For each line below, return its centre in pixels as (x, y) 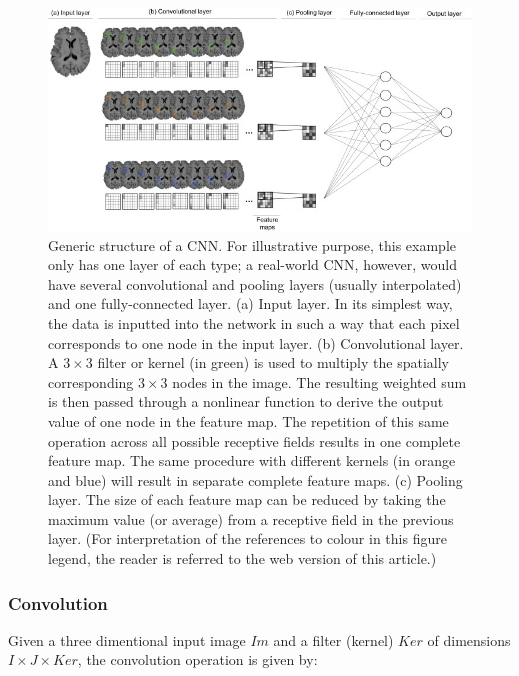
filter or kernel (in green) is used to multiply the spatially (273, 362)
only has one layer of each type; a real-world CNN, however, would (252, 264)
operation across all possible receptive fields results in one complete (254, 440)
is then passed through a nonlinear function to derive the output (246, 401)
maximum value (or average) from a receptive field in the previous (251, 518)
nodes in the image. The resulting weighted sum (319, 381)
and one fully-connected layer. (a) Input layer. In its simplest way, (250, 303)
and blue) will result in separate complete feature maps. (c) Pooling (255, 479)
